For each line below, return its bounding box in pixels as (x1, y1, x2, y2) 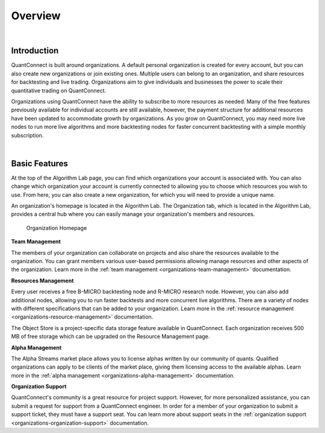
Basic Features (11, 158, 69, 169)
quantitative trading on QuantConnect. (11, 87, 107, 94)
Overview (11, 9, 61, 22)
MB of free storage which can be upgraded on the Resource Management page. (11, 333, 210, 340)
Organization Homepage (26, 224, 87, 231)
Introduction (11, 46, 59, 56)
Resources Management (11, 277, 74, 284)
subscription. (11, 131, 44, 139)
